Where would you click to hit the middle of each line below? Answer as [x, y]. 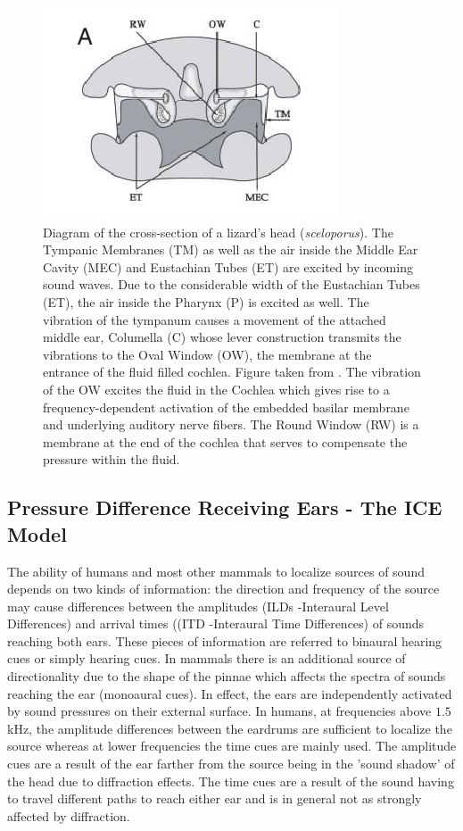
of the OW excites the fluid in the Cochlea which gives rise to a [216, 389]
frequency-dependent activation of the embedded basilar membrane [226, 407]
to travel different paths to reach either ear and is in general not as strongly [215, 798]
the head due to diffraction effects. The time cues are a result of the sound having [231, 781]
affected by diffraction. [69, 815]
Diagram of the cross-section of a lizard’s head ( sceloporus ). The [218, 232]
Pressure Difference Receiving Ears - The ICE [225, 507]
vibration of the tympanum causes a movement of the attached [215, 319]
